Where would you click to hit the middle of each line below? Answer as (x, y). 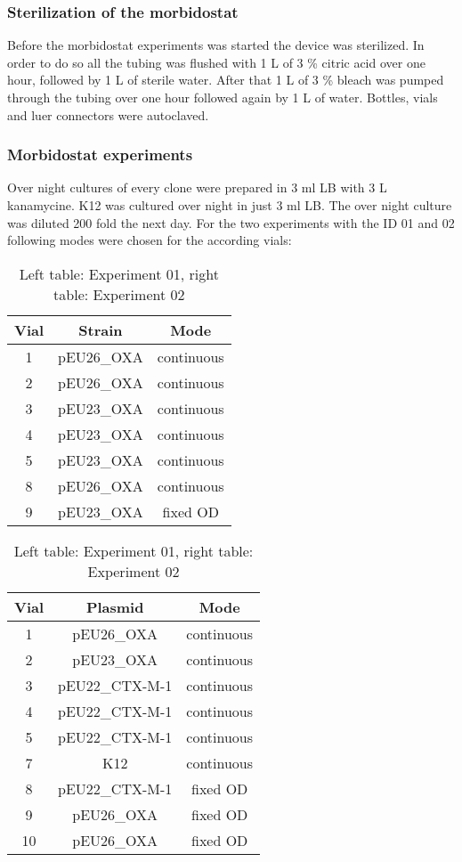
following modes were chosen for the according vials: (150, 240)
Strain (101, 329)
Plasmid (115, 606)
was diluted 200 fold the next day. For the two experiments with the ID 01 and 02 (231, 222)
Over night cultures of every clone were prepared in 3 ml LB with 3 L (197, 187)
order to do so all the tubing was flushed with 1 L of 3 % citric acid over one (216, 62)
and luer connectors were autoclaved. (108, 114)
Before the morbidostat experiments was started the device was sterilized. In (216, 45)
